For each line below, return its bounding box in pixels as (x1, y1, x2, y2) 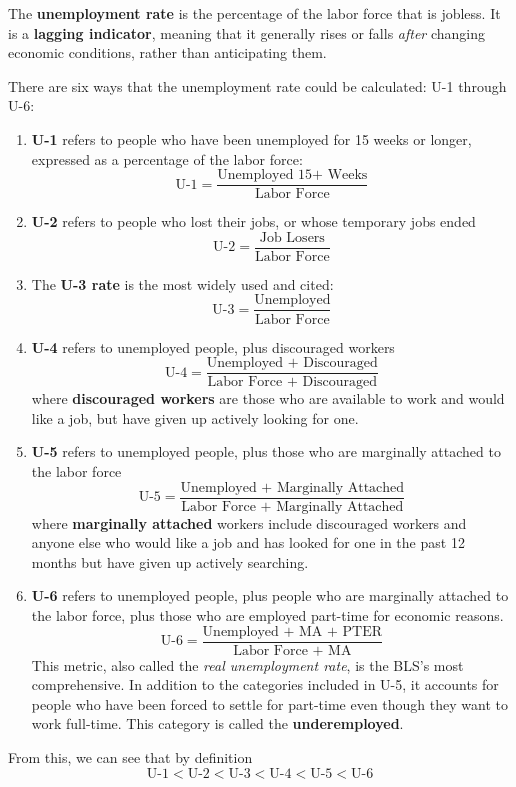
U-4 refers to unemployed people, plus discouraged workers (31, 336, 395, 357)
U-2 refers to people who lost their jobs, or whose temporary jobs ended (31, 211, 476, 232)
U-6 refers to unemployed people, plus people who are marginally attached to (31, 585, 509, 606)
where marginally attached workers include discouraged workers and (31, 512, 467, 533)
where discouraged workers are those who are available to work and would (31, 388, 505, 409)
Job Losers (259, 230, 325, 245)
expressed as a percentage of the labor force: (31, 148, 303, 169)
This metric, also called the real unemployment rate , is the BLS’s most (31, 654, 464, 675)
